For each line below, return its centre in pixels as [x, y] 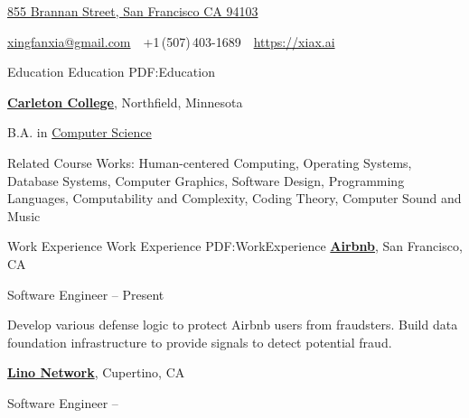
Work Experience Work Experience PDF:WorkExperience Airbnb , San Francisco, [235, 246]
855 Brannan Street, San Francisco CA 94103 [133, 11]
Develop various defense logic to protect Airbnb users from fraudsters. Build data [233, 325]
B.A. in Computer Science [80, 132]
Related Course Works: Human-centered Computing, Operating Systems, [210, 162]
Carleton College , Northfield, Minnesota [125, 102]
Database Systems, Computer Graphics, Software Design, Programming [206, 180]
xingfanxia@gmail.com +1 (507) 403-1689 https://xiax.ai [171, 41]
